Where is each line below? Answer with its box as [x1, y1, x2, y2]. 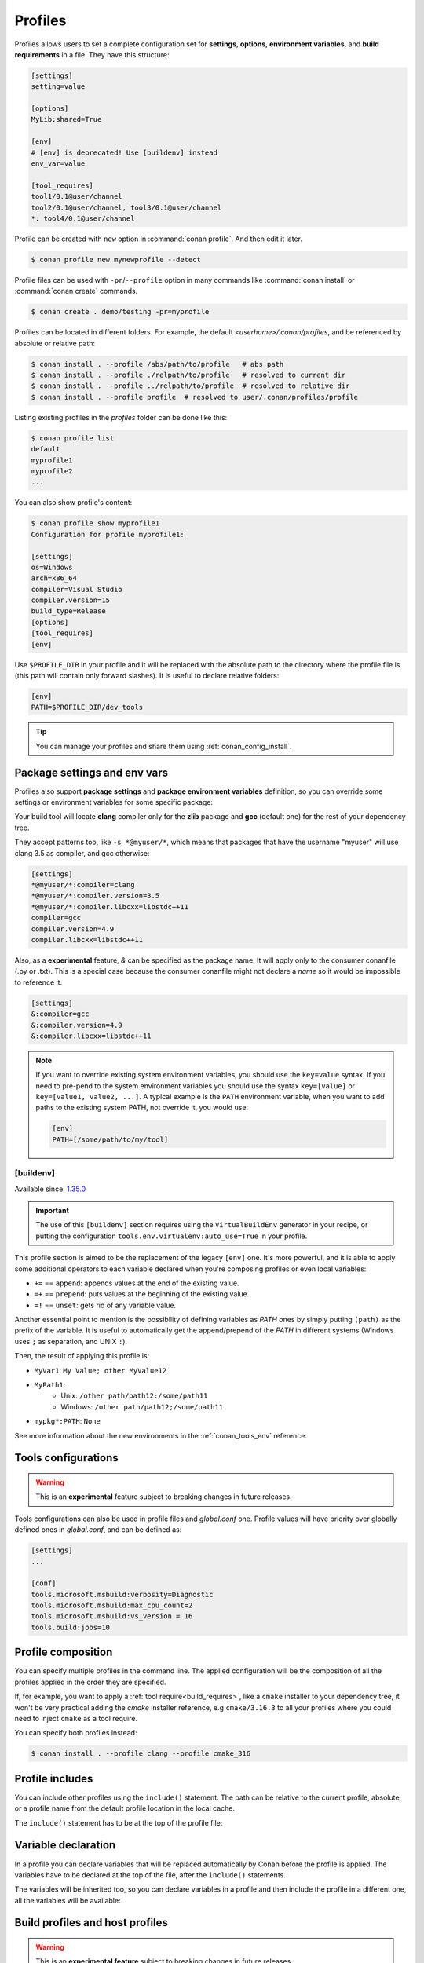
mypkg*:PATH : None [34, 1417, 101, 1426]
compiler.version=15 [31, 596, 110, 605]
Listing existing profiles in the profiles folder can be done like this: [14, 412, 228, 422]
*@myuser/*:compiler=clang [31, 880, 135, 890]
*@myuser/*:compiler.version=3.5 [31, 891, 160, 901]
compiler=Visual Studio [31, 585, 123, 594]
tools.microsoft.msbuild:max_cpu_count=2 [31, 1601, 193, 1610]
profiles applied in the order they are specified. [14, 1677, 166, 1687]
